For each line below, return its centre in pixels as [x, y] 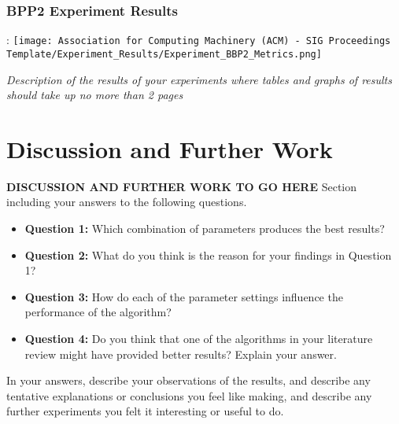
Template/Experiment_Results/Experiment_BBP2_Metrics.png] [164, 54]
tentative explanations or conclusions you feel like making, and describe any [189, 395]
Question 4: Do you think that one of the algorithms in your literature [199, 338]
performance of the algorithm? [98, 312]
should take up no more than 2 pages [95, 95]
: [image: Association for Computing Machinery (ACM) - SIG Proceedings [199, 40]
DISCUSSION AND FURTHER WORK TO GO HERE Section [182, 186]
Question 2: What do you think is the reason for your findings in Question [208, 254]
